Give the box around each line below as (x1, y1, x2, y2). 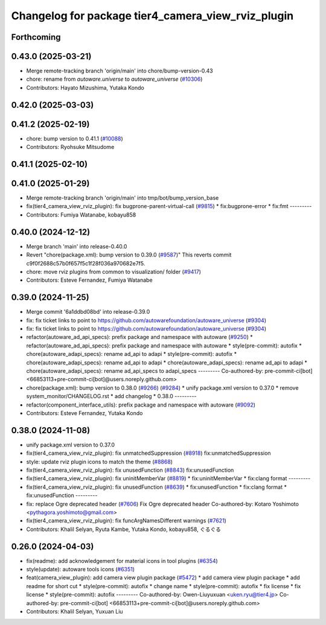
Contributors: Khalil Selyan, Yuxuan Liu (26, 608, 123, 615)
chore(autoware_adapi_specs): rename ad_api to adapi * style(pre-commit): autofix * (26, 351, 237, 358)
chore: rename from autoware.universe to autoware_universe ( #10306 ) (26, 75, 203, 83)
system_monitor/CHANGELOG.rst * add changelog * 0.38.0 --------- (26, 393, 197, 400)
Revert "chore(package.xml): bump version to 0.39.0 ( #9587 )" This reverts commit (26, 251, 232, 259)
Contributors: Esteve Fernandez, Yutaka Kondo (26, 409, 143, 416)
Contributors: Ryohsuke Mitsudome (26, 144, 115, 151)
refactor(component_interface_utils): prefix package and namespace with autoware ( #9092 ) (26, 401, 256, 408)
